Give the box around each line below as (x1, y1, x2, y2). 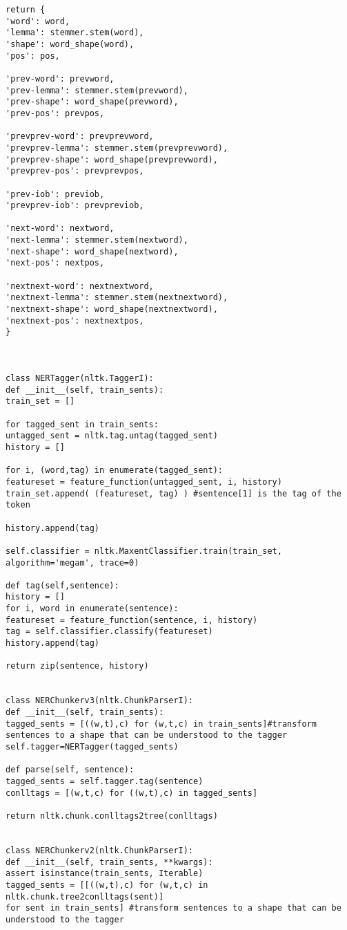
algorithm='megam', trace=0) (6, 557, 139, 568)
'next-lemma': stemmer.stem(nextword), (6, 235, 188, 245)
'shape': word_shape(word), (6, 39, 135, 49)
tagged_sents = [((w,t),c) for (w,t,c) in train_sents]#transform (6, 718, 317, 729)
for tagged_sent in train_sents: (6, 419, 159, 429)
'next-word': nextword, (6, 223, 115, 234)
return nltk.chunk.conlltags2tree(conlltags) (6, 810, 218, 821)
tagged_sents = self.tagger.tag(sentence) (6, 776, 204, 786)
